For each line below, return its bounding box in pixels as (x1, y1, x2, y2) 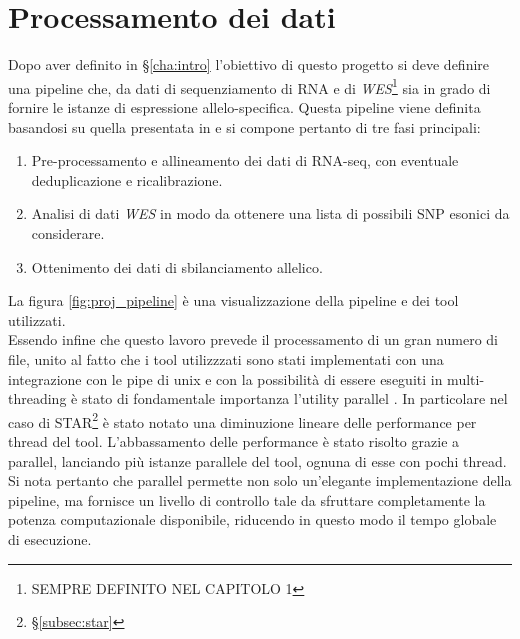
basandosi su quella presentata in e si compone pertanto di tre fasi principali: (8, 116, 481, 137)
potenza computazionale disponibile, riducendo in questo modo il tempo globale (8, 509, 497, 530)
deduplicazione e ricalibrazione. (31, 169, 223, 190)
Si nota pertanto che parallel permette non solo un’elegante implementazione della (8, 470, 512, 491)
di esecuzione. (8, 528, 92, 549)
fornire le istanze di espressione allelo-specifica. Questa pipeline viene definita (8, 96, 481, 117)
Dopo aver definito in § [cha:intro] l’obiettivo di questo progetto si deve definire (8, 54, 490, 75)
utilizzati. (8, 309, 66, 330)
